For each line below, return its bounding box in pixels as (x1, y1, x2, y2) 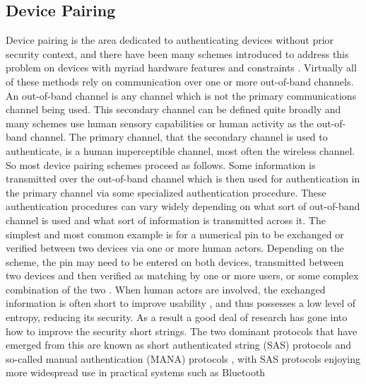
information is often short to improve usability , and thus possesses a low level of (6, 296, 356, 310)
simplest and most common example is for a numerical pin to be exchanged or (6, 226, 344, 241)
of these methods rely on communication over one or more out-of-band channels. (6, 74, 354, 88)
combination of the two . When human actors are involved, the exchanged (6, 281, 326, 296)
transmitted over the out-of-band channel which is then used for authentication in (6, 171, 360, 186)
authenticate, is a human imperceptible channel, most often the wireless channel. (6, 143, 355, 158)
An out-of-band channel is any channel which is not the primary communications (6, 88, 357, 103)
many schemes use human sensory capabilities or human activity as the (6, 115, 314, 130)
